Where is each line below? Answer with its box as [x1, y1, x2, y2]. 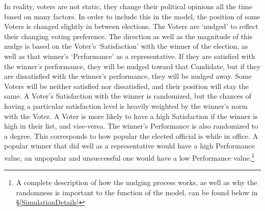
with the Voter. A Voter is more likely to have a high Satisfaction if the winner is [4, 110, 258, 121]
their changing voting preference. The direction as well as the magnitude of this [4, 31, 253, 41]
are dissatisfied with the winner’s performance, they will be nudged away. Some [4, 71, 252, 81]
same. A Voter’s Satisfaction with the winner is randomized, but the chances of [4, 91, 252, 101]
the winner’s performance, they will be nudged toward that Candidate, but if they [4, 61, 261, 71]
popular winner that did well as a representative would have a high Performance [4, 140, 255, 151]
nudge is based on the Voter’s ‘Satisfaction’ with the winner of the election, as [4, 41, 248, 51]
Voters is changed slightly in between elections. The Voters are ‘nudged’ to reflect [4, 21, 258, 32]
